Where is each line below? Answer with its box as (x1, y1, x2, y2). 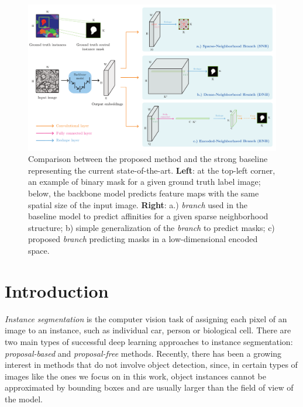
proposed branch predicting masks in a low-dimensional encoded (28, 233, 258, 245)
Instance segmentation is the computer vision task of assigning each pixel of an (5, 312, 287, 325)
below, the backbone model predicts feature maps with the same (28, 187, 259, 199)
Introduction (5, 278, 109, 302)
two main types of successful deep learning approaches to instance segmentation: (5, 335, 293, 347)
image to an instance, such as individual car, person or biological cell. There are (5, 324, 291, 336)
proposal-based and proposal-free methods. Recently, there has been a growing (5, 347, 282, 359)
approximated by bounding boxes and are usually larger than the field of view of (5, 381, 294, 394)
